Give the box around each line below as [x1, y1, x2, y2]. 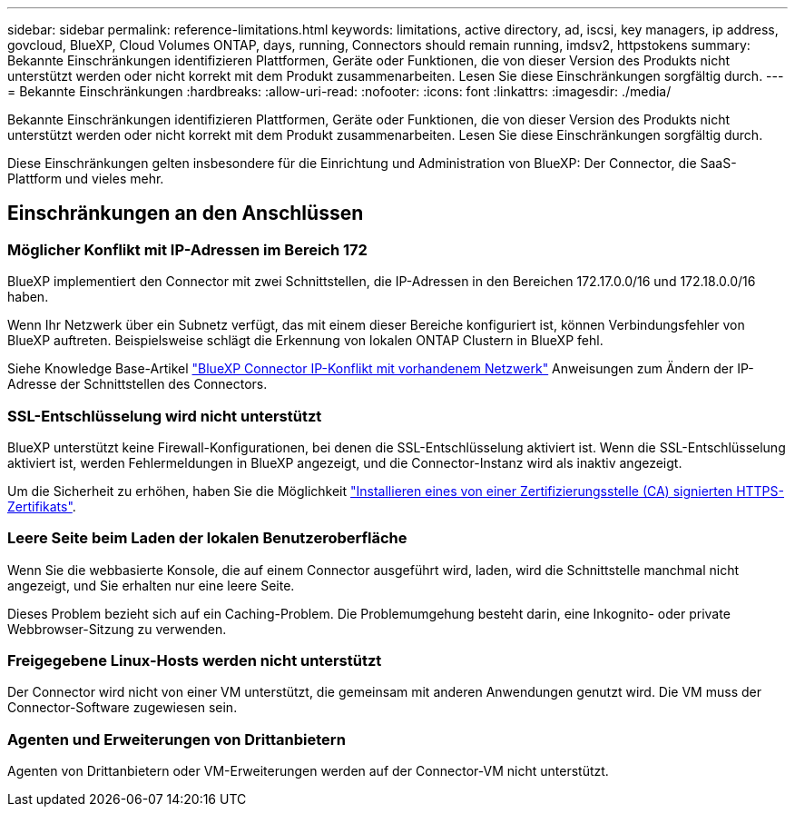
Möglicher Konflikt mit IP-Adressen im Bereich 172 [7, 240, 368, 259]
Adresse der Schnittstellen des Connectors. [7, 376, 268, 392]
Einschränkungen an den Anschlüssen [7, 202, 364, 225]
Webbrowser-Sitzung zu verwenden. [7, 620, 227, 637]
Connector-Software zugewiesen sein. [7, 700, 238, 716]
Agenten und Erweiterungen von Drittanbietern [7, 730, 346, 749]
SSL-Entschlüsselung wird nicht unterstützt [7, 406, 322, 425]
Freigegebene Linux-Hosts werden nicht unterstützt [7, 651, 382, 670]
